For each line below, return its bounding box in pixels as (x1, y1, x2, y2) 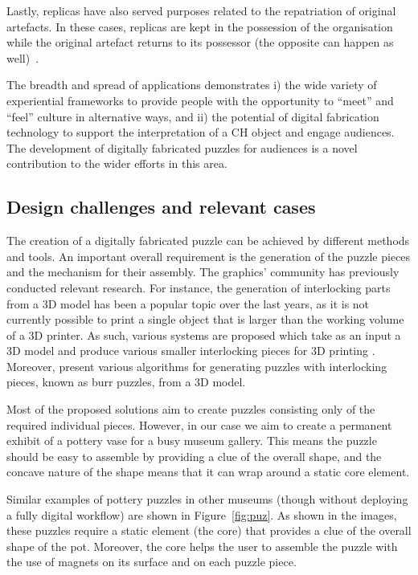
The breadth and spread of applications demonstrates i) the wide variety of (6, 76, 377, 93)
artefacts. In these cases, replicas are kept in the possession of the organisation (6, 18, 393, 35)
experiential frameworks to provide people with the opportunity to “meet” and (6, 92, 394, 108)
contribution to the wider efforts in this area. (6, 155, 227, 172)
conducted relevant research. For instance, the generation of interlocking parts (6, 279, 391, 296)
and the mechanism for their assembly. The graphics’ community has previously (6, 263, 400, 280)
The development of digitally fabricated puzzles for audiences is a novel (6, 139, 358, 156)
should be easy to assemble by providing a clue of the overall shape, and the (6, 447, 382, 464)
